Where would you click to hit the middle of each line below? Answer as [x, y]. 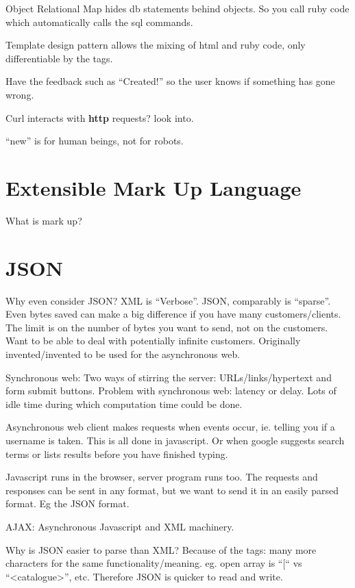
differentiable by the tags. [59, 58]
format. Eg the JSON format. [68, 503]
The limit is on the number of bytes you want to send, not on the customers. [167, 327]
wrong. [20, 94]
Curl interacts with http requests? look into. [100, 117]
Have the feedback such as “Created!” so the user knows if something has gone [170, 81]
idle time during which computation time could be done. [124, 404]
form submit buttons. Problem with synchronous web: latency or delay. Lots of [171, 391]
